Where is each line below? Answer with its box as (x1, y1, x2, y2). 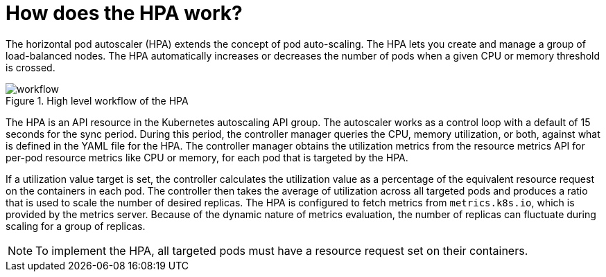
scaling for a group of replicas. (6, 220, 146, 232)
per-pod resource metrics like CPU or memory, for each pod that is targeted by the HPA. (6, 151, 408, 163)
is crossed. (6, 61, 55, 73)
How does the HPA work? (6, 1, 243, 25)
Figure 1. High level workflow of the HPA (6, 94, 189, 107)
